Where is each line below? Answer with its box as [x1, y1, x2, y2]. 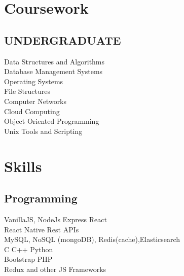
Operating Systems [4, 76, 63, 86]
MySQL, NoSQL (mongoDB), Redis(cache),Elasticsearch [4, 234, 180, 245]
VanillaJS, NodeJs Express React [4, 214, 107, 224]
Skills [4, 155, 42, 176]
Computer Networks [4, 95, 67, 106]
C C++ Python [4, 244, 53, 254]
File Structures [4, 86, 50, 96]
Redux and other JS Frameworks [4, 263, 106, 274]
